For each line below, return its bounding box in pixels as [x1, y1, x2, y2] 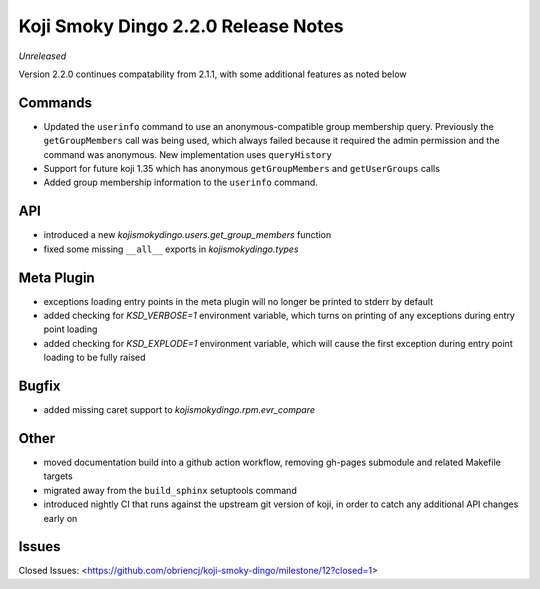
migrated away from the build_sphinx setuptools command [43, 484, 297, 496]
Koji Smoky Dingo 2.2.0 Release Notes [18, 15, 344, 37]
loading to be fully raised [43, 351, 146, 364]
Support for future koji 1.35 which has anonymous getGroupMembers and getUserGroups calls [43, 163, 440, 175]
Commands [18, 94, 93, 111]
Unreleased [18, 50, 67, 62]
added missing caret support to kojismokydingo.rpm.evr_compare [43, 404, 315, 416]
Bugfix [18, 377, 61, 394]
